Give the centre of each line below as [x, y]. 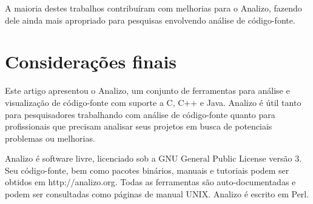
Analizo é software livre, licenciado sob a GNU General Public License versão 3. [153, 158]
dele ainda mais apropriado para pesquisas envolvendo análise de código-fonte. [150, 20]
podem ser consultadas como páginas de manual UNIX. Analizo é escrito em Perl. [157, 194]
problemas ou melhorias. [50, 138]
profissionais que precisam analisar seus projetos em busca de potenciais [139, 126]
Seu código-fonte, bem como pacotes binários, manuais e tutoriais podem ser [147, 170]
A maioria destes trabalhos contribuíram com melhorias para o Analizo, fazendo [153, 8]
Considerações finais [91, 61]
